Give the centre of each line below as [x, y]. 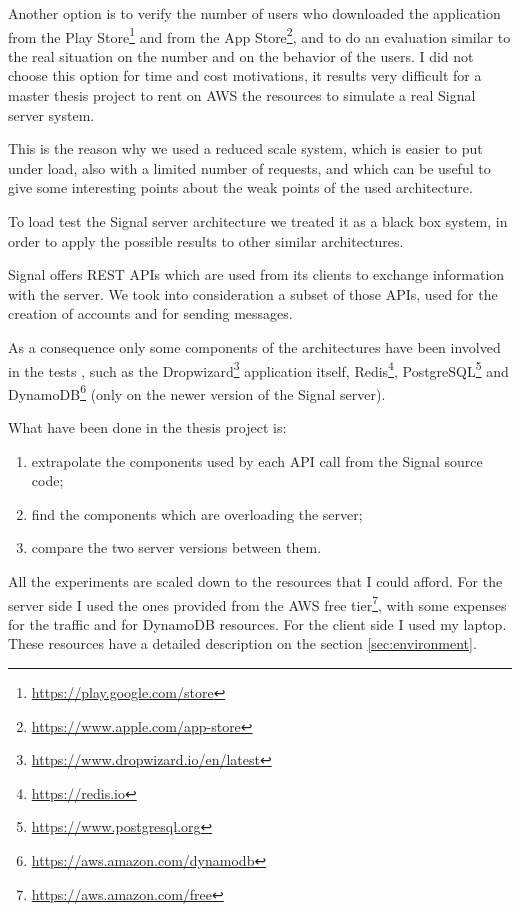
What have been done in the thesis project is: [147, 427]
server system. [51, 114]
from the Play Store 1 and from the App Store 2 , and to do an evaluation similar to [259, 35]
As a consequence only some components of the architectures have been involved [254, 346]
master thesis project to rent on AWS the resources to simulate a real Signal [242, 95]
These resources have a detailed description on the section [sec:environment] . [242, 643]
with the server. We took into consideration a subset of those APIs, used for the [253, 293]
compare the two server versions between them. [176, 547]
